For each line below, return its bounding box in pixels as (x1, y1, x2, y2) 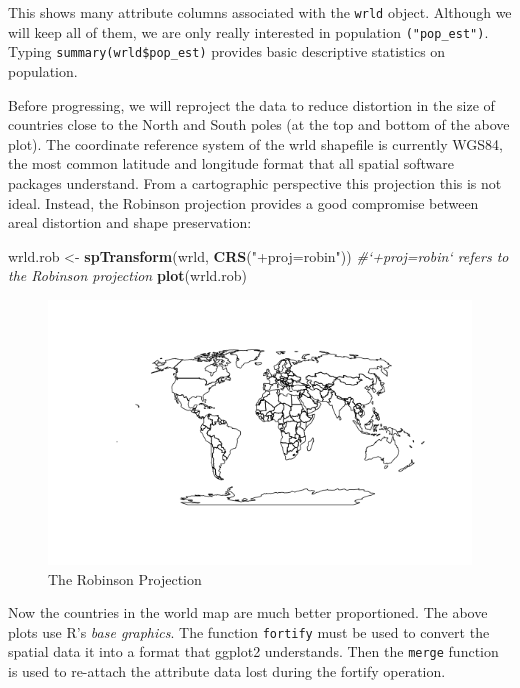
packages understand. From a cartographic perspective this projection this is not (8, 172, 502, 193)
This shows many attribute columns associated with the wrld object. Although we (8, 2, 512, 22)
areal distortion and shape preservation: (8, 212, 252, 233)
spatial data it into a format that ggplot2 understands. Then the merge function (8, 641, 499, 662)
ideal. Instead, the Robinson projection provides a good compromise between (8, 192, 479, 213)
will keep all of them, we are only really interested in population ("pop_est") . (8, 21, 489, 42)
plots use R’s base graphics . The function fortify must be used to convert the (8, 621, 490, 642)
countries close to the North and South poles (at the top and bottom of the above (8, 114, 510, 135)
